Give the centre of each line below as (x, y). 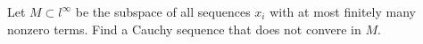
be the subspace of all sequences (163, 11)
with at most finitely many (343, 11)
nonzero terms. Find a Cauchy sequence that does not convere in (184, 29)
